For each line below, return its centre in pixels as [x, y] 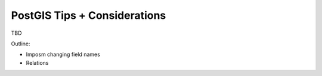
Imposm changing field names [63, 54]
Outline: [21, 44]
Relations [37, 62]
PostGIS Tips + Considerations [89, 15]
